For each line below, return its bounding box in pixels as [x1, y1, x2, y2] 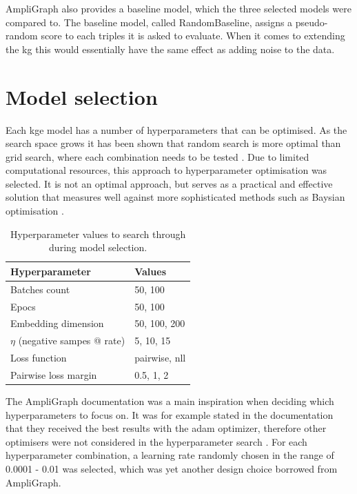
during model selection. [49, 240, 147, 255]
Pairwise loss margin [10, 367, 97, 382]
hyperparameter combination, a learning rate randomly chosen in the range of [6, 448, 334, 462]
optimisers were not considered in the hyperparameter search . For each [6, 434, 307, 448]
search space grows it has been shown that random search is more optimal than [6, 136, 341, 150]
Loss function [10, 350, 67, 365]
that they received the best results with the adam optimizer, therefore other [6, 421, 327, 435]
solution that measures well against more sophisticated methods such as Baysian [6, 190, 345, 204]
